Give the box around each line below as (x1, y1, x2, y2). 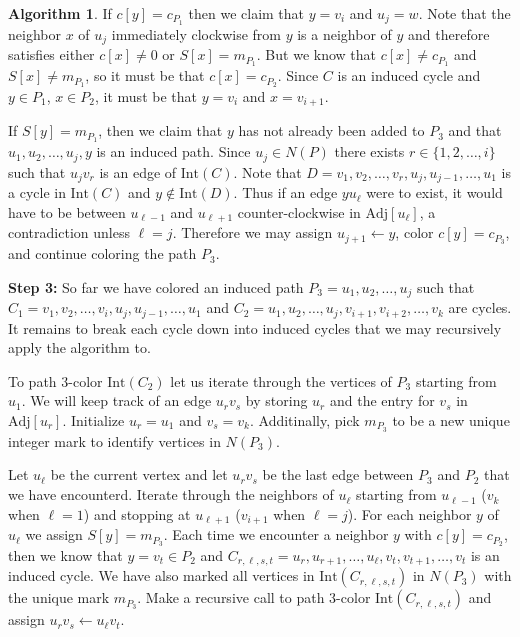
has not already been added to (238, 120, 425, 141)
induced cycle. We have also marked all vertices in (8, 565, 315, 586)
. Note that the (418, 3, 511, 23)
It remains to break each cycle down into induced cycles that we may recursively (8, 317, 502, 338)
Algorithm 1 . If (8, 3, 112, 23)
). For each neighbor (347, 503, 472, 524)
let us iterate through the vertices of (170, 370, 392, 391)
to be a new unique (392, 410, 510, 431)
